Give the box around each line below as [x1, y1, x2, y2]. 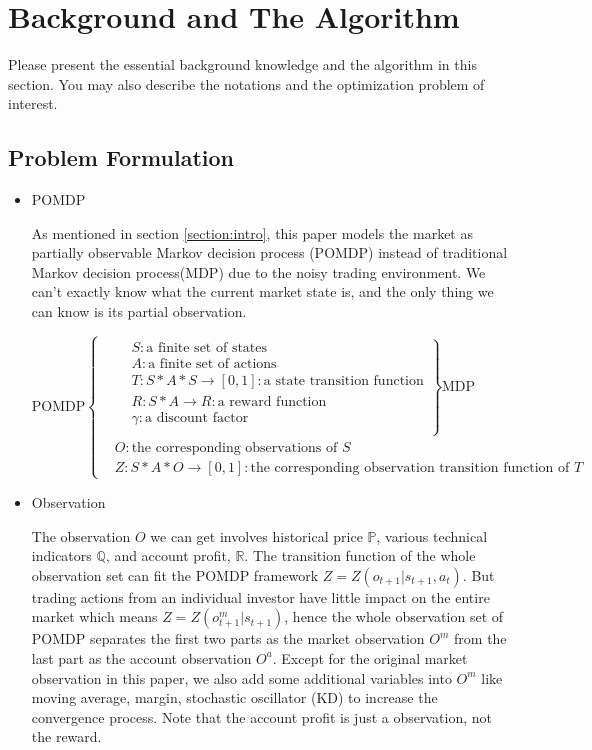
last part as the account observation [31, 647, 252, 668]
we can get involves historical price [150, 525, 363, 546]
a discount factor [144, 411, 249, 426]
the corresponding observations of [131, 440, 338, 455]
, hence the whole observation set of [284, 606, 504, 627]
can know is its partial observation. [31, 301, 247, 322]
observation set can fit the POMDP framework [31, 564, 319, 585]
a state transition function [263, 374, 424, 389]
